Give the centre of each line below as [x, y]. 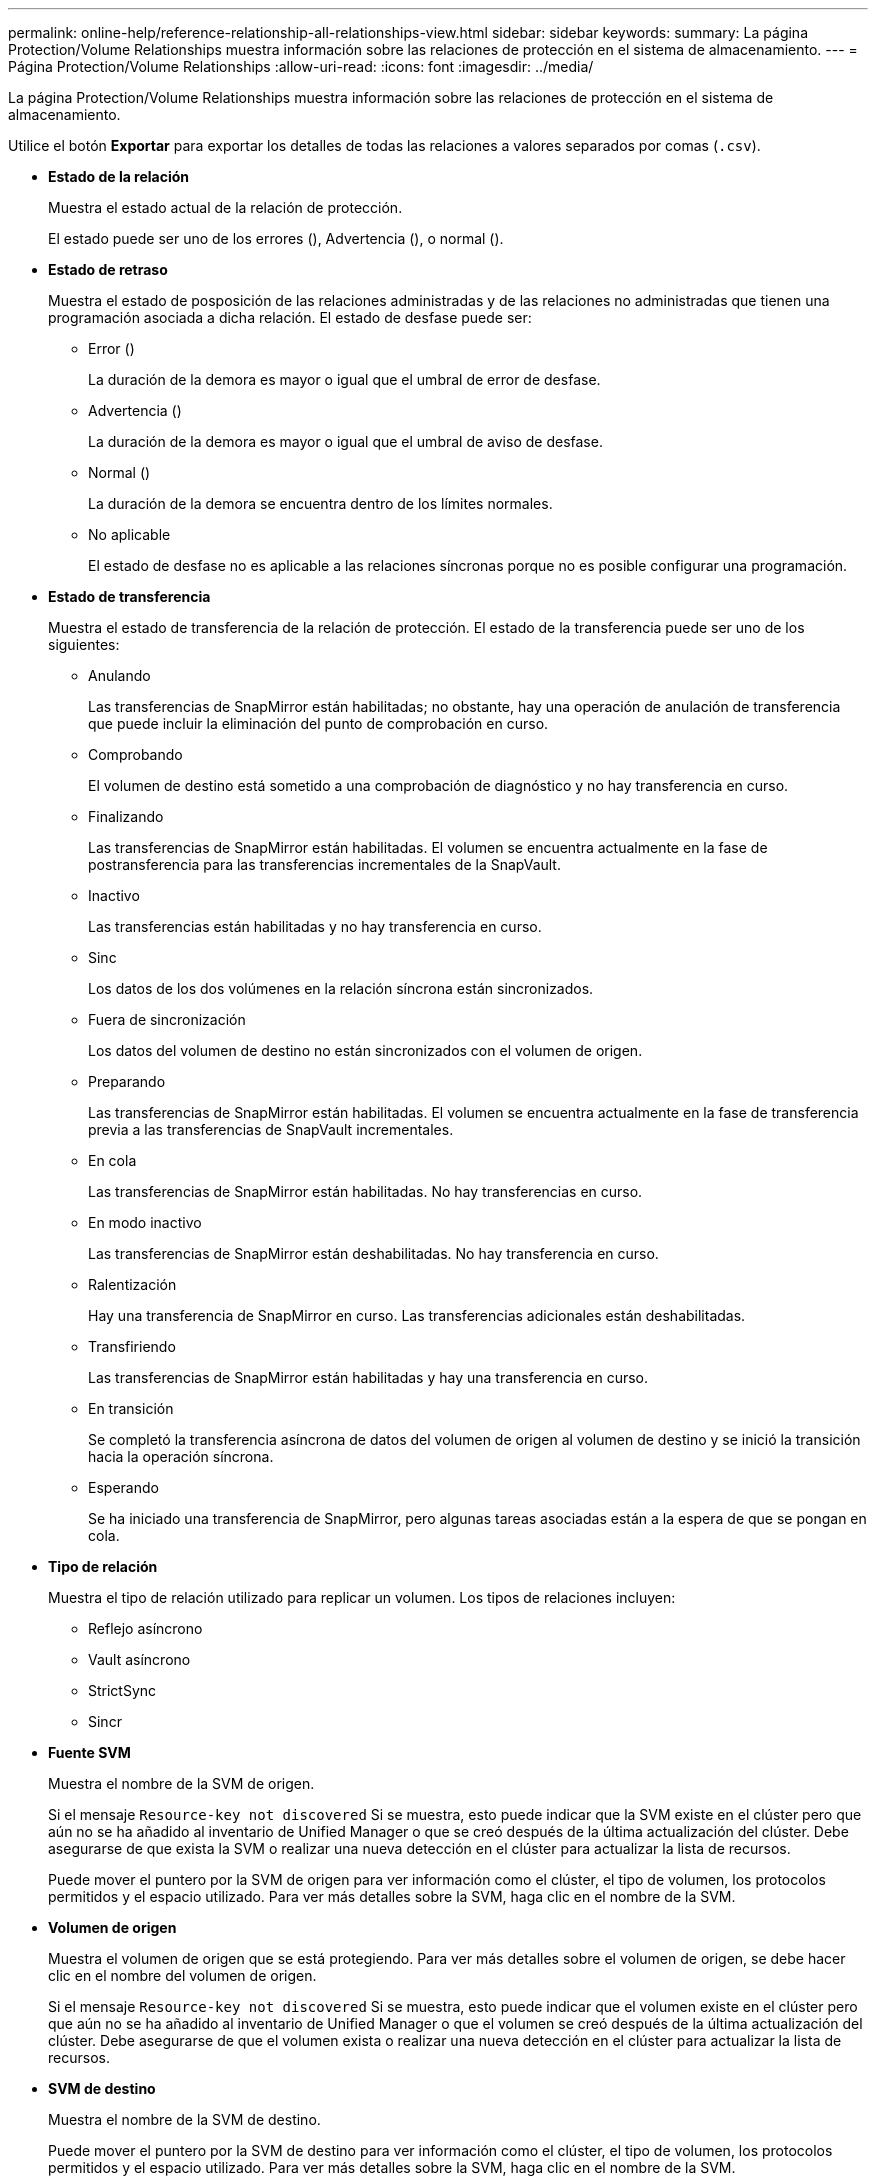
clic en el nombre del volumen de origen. [182, 1975]
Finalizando [126, 816]
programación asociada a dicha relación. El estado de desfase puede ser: [290, 317]
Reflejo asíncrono [145, 1628]
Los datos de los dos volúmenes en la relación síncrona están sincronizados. [341, 988]
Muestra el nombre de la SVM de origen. [181, 1783]
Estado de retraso [108, 269]
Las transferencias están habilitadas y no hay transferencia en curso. [315, 926]
